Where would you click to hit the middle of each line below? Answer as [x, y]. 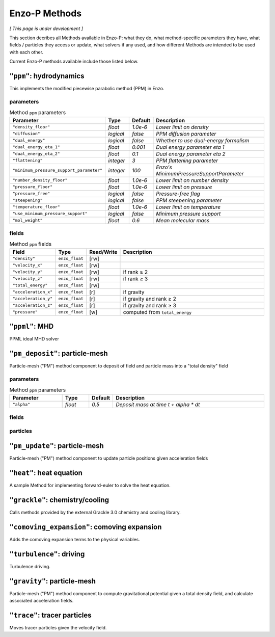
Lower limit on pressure [184, 187]
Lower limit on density [182, 127]
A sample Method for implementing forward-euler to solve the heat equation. [90, 485]
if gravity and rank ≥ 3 [150, 305]
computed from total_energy [157, 312]
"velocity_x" [28, 265]
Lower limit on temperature [188, 207]
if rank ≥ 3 [135, 279]
